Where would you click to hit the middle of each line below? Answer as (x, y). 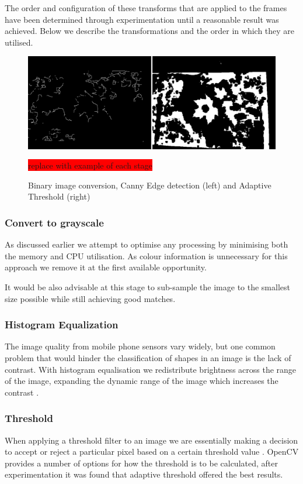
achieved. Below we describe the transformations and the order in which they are (150, 31)
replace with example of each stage (90, 165)
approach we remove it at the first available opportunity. (106, 267)
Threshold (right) (59, 196)
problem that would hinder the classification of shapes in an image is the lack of (148, 357)
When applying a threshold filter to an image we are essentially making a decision (151, 440)
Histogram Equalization (62, 325)
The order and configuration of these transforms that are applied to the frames (146, 8)
